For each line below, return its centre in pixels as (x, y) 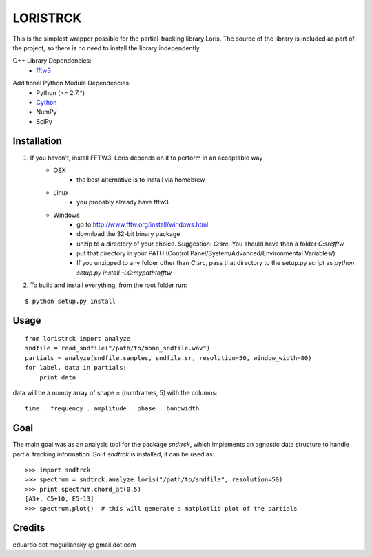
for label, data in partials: (76, 368)
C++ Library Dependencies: (52, 61)
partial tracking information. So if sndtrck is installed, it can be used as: (114, 454)
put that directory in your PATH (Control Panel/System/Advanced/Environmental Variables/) (206, 253)
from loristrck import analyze (78, 339)
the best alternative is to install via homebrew (141, 180)
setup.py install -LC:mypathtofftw (124, 273)
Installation (37, 141)
